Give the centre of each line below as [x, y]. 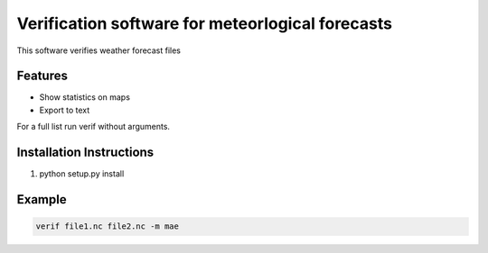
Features [42, 76]
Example [42, 199]
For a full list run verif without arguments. [94, 127]
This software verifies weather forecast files [99, 50]
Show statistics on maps [85, 97]
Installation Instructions [85, 153]
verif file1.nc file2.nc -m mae [108, 226]
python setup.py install [82, 174]
